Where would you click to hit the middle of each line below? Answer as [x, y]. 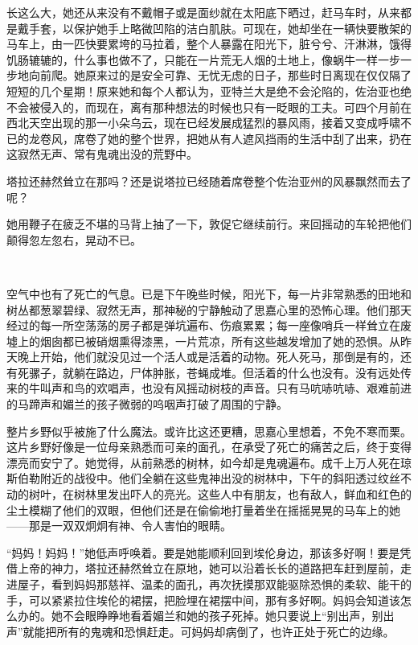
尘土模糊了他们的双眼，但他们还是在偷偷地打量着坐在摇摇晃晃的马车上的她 [203, 509]
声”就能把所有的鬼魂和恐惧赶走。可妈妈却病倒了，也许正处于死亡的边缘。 [201, 631]
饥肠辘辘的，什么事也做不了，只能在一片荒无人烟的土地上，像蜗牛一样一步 [203, 59]
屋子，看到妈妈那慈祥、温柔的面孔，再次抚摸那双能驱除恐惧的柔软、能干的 [214, 584]
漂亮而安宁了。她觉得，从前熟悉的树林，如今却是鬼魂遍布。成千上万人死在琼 [209, 462]
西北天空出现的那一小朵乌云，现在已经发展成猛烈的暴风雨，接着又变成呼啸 [203, 123]
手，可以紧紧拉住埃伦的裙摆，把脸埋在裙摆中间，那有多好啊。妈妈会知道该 [203, 600]
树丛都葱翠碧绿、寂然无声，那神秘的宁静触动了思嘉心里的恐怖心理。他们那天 [209, 309]
